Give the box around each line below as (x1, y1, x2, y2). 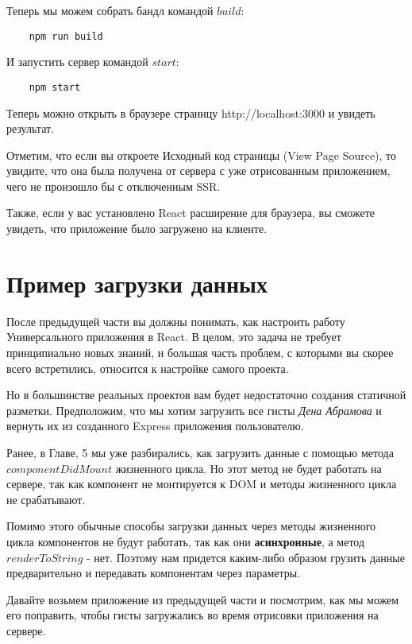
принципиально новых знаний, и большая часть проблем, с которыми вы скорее (6, 343, 394, 360)
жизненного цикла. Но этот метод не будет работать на (115, 460, 382, 476)
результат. (6, 120, 54, 137)
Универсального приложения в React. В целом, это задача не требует (6, 328, 341, 345)
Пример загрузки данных (6, 266, 268, 299)
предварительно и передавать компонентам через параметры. (6, 564, 301, 581)
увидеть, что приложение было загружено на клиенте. (6, 220, 268, 237)
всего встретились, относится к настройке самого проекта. (6, 359, 289, 376)
